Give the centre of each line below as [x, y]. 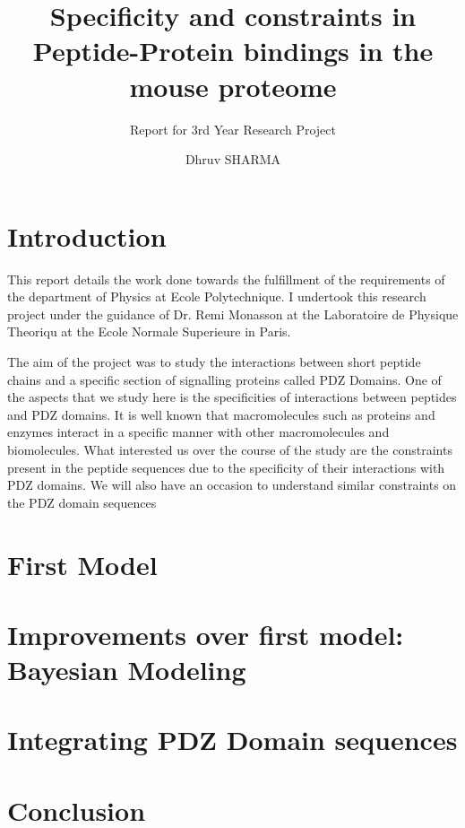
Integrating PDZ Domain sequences [232, 740]
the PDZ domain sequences [82, 502]
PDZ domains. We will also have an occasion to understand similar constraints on [232, 485]
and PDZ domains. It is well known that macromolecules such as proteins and [221, 414]
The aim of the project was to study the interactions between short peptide [214, 362]
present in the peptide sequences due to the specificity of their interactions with [226, 467]
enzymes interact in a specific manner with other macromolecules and [198, 432]
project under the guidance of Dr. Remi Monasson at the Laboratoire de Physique [233, 314]
